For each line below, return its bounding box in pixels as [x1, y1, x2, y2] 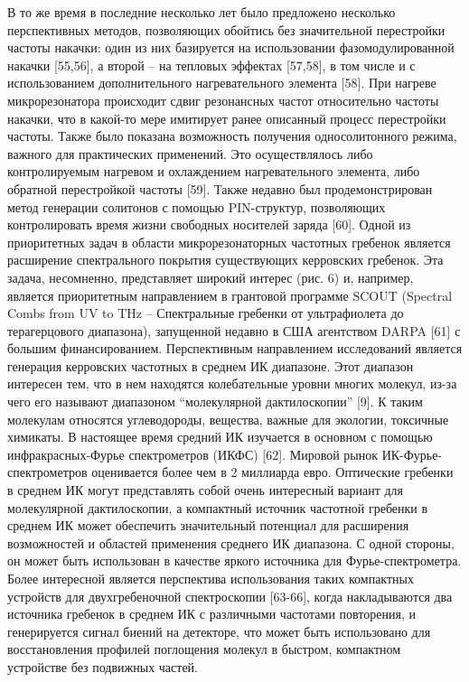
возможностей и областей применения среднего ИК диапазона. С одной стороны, [7, 533, 455, 552]
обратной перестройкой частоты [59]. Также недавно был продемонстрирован [7, 179, 433, 198]
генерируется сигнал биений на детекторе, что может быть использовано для [7, 621, 431, 640]
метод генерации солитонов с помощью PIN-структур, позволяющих [7, 197, 386, 216]
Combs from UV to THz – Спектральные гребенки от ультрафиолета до [7, 304, 404, 322]
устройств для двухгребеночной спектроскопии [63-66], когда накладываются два [7, 586, 453, 605]
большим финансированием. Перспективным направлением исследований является [7, 339, 463, 358]
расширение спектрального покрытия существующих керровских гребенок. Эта [7, 250, 444, 269]
